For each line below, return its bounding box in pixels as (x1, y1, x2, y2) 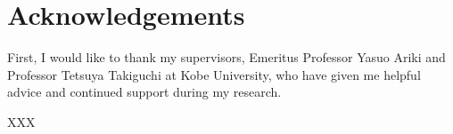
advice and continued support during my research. (7, 83, 282, 101)
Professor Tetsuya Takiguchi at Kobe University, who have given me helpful (7, 65, 421, 83)
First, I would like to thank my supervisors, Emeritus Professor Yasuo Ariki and (7, 48, 446, 67)
